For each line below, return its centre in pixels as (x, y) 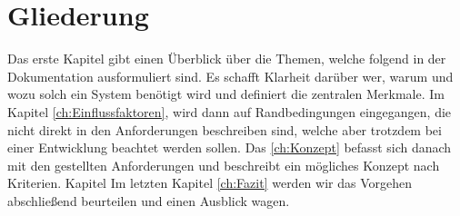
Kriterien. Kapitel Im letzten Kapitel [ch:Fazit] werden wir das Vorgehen (210, 183)
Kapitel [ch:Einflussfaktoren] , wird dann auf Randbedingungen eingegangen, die (230, 111)
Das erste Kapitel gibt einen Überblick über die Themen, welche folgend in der (227, 59)
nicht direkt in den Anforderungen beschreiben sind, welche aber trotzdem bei (225, 129)
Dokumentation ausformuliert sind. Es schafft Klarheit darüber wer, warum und (230, 76)
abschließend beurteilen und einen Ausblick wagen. (149, 200)
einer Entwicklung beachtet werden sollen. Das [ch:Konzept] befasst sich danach (230, 147)
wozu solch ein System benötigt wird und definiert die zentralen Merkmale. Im (226, 94)
